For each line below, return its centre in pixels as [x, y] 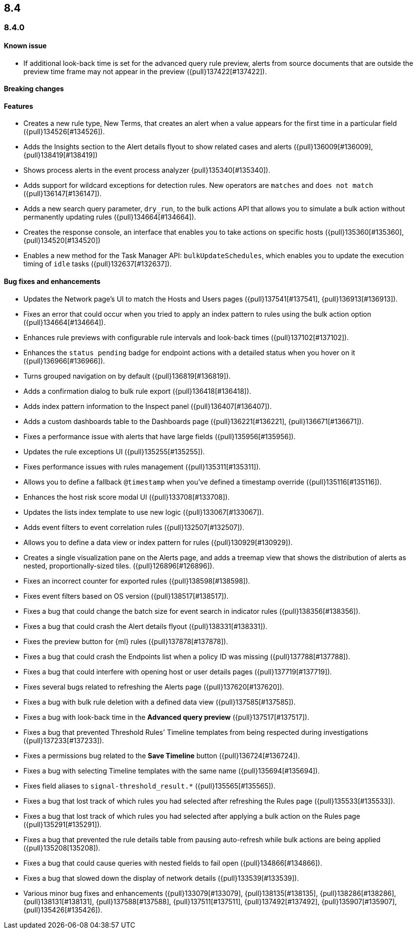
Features [19, 106]
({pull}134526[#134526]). [64, 132]
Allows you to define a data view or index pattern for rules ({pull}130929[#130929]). [158, 542]
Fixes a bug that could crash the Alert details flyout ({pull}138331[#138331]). [146, 626]
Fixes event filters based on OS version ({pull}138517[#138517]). [126, 596]
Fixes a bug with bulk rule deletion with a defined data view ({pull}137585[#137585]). [159, 702]
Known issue [25, 46]
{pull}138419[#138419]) [61, 155]
